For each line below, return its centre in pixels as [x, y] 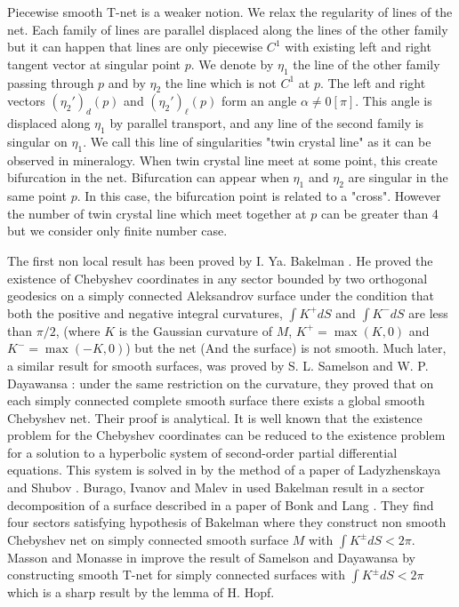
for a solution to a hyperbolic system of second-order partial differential [202, 452]
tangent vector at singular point [94, 64]
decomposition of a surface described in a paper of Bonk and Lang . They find [221, 504]
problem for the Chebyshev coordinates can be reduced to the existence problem [226, 435]
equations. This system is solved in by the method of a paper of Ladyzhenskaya [224, 470]
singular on [37, 141]
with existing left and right [358, 47]
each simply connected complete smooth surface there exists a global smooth [216, 400]
